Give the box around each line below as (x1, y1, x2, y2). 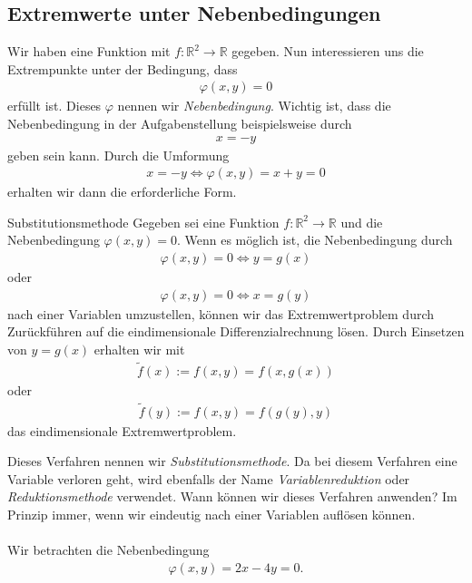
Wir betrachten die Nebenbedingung (7, 540, 210, 559)
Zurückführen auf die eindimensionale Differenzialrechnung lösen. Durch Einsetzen (7, 322, 465, 341)
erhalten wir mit (93, 339, 185, 358)
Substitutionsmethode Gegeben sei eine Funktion (7, 212, 280, 231)
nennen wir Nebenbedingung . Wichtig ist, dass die (117, 96, 391, 115)
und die (340, 212, 383, 231)
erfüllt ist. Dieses (7, 96, 102, 115)
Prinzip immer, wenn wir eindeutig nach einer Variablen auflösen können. (7, 504, 416, 523)
